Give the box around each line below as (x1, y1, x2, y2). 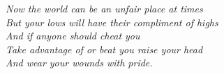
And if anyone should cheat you (6, 28, 140, 43)
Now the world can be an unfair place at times (6, 1, 203, 15)
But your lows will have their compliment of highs (6, 15, 218, 29)
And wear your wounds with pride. (6, 55, 153, 70)
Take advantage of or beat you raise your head (6, 41, 203, 56)
